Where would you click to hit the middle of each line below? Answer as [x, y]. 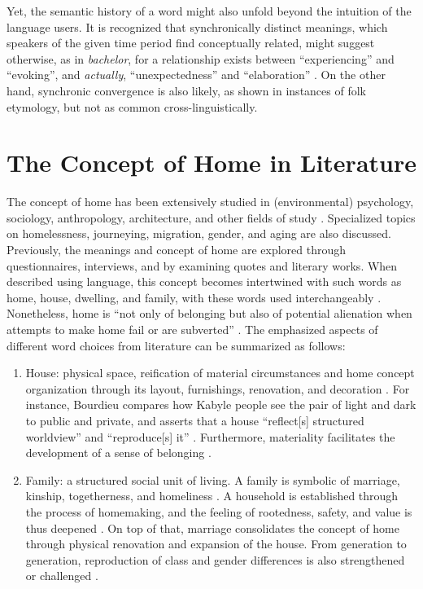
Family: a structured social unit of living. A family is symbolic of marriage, [213, 479]
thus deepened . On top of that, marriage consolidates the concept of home [212, 527]
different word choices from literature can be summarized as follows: [176, 345]
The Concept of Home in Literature [211, 163]
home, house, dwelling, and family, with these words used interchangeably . [194, 297]
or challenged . [62, 576]
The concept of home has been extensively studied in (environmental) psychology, [210, 202]
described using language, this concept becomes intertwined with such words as [204, 281]
